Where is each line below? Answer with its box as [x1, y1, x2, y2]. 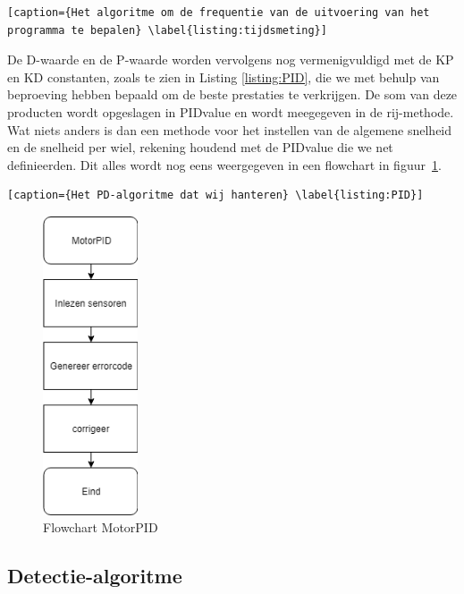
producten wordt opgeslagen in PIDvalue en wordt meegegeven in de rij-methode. [7, 102, 454, 121]
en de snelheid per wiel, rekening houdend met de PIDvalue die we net [7, 138, 393, 157]
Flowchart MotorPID [43, 518, 158, 537]
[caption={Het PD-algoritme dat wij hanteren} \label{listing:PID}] [7, 189, 424, 202]
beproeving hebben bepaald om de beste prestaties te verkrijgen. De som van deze [7, 85, 458, 104]
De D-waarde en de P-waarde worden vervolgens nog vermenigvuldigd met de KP [7, 50, 454, 69]
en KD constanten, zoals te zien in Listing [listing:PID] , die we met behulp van [7, 67, 440, 86]
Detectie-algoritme [7, 562, 182, 590]
